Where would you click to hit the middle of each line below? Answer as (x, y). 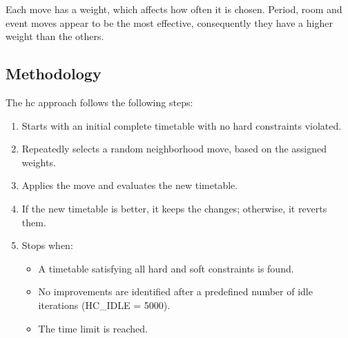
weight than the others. (55, 36)
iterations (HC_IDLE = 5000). (104, 305)
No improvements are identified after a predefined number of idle (175, 291)
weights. (39, 162)
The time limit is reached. (93, 328)
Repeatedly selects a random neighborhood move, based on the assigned (174, 149)
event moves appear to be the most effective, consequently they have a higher (169, 22)
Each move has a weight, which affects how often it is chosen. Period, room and (174, 9)
